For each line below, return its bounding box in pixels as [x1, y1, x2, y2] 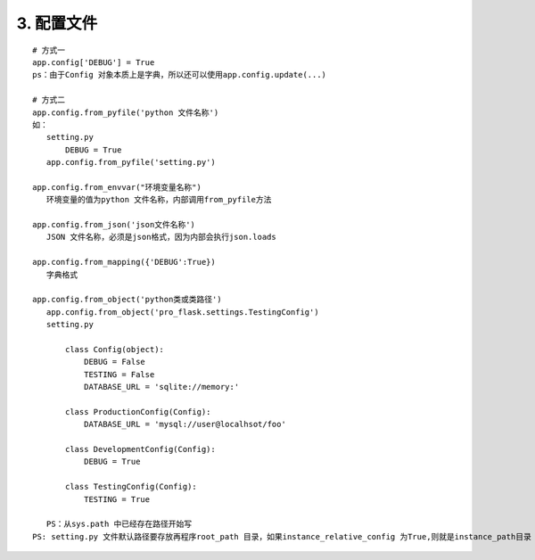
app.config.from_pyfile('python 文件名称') [32, 107, 219, 118]
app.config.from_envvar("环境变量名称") [32, 182, 202, 192]
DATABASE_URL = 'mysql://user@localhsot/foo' [83, 419, 287, 430]
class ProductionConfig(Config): [65, 407, 211, 416]
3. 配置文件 [16, 13, 98, 33]
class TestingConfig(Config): [65, 482, 198, 492]
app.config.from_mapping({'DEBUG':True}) [32, 257, 216, 268]
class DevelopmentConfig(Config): [65, 444, 216, 455]
